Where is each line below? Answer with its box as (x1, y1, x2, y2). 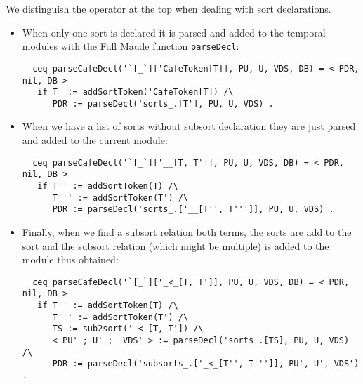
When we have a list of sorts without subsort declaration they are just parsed (22, 119, 356, 133)
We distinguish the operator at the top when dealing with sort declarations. (6, 1, 331, 15)
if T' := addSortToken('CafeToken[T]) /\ (37, 87, 234, 98)
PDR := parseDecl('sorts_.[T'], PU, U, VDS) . (52, 98, 274, 109)
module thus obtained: (22, 252, 119, 267)
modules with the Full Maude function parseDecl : (22, 39, 239, 53)
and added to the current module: (22, 133, 168, 147)
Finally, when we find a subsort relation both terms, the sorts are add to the (22, 224, 352, 239)
